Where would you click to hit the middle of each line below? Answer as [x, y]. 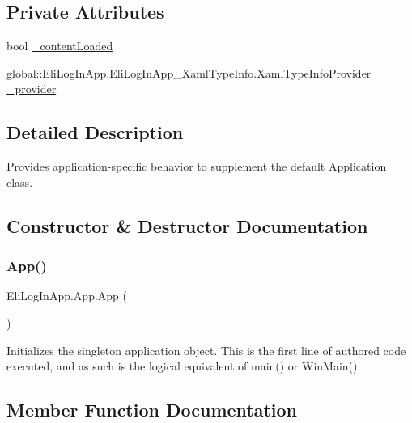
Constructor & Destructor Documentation [187, 225]
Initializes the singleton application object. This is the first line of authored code [206, 350]
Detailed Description [95, 132]
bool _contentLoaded [60, 46]
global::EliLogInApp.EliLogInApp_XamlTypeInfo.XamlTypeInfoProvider [189, 72]
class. [20, 182]
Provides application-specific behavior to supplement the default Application [197, 166]
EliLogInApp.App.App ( [67, 296]
